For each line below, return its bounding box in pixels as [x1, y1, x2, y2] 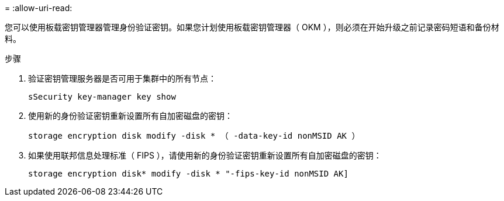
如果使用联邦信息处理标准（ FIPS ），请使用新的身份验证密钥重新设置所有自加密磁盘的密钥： [28, 150, 382, 160]
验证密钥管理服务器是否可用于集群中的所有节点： [28, 73, 216, 83]
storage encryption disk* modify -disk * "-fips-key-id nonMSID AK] [28, 169, 348, 178]
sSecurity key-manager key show [28, 92, 176, 101]
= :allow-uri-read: [5, 3, 73, 13]
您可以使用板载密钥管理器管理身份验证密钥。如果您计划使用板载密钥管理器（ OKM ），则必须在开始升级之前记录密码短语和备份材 [5, 22, 499, 32]
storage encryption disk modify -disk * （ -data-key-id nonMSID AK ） [28, 131, 360, 140]
